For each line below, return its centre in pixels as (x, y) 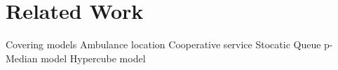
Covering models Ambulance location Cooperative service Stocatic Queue (163, 44)
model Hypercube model (93, 58)
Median (22, 58)
